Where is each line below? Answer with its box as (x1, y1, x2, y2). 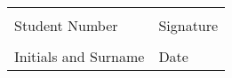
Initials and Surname (14, 46, 145, 66)
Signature (158, 15, 219, 35)
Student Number (14, 15, 118, 35)
